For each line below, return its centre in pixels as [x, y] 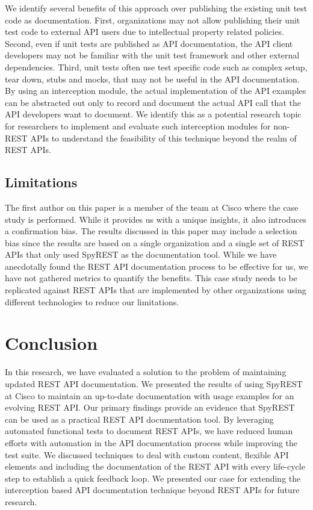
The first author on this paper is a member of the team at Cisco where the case [152, 207]
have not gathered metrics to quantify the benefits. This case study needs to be [151, 278]
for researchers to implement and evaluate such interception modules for [138, 126]
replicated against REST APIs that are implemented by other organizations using [156, 290]
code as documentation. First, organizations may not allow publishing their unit [153, 20]
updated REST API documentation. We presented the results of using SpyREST [154, 383]
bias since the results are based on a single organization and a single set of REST [155, 242]
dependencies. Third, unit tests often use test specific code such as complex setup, [156, 67]
